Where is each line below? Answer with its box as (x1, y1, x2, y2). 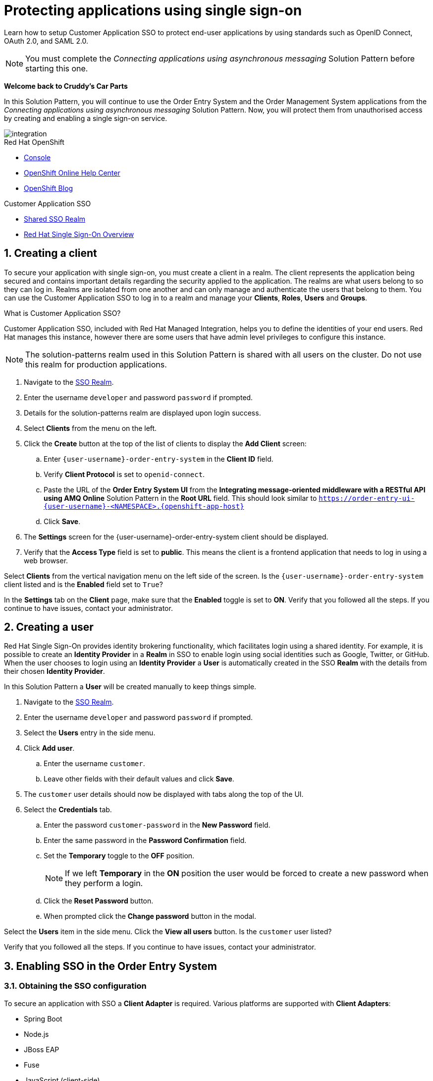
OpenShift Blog (24, 183, 73, 192)
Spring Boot (24, 1014, 62, 1023)
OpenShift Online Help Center (24, 168, 120, 177)
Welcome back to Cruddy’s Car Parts (4, 81, 128, 90)
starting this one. (25, 63, 88, 73)
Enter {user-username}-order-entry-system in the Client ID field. (44, 454, 273, 463)
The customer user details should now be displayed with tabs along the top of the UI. (24, 790, 304, 799)
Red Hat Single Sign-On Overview (24, 230, 134, 239)
